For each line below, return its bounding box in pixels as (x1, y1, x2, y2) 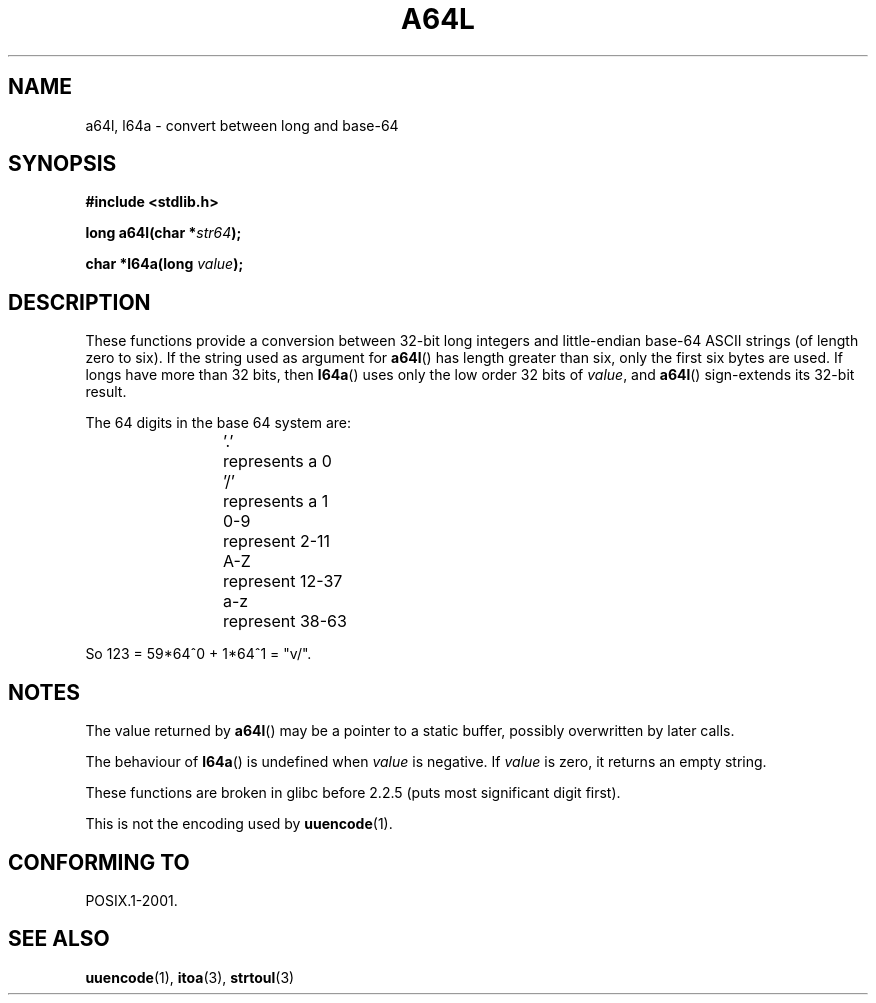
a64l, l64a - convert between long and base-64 (85, 116, 399, 134)
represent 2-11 (223, 531, 331, 552)
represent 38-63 (223, 611, 347, 632)
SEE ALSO (8, 926, 110, 952)
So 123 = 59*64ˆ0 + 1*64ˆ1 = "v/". (85, 645, 312, 663)
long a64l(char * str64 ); (85, 224, 242, 242)
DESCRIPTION (8, 289, 151, 315)
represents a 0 (223, 451, 332, 472)
